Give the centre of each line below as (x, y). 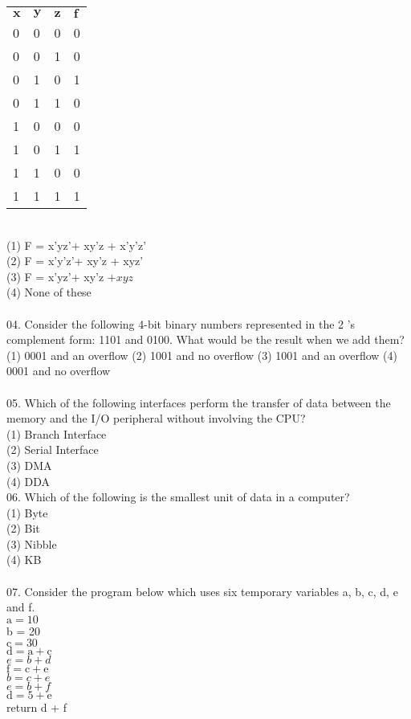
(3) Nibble (32, 543)
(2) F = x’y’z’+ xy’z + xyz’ (75, 261)
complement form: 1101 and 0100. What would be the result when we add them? (205, 339)
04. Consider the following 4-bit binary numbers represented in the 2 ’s (181, 323)
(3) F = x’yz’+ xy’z (55, 276)
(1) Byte (27, 512)
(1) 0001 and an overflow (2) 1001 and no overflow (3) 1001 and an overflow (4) (202, 355)
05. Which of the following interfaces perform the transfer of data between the (199, 402)
